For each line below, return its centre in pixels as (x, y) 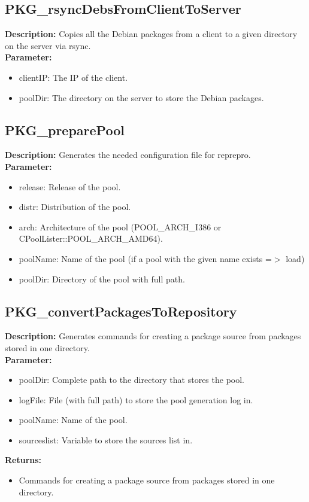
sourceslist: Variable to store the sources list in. (106, 439)
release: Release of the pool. (70, 186)
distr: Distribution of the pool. (75, 207)
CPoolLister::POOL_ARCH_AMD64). (91, 238)
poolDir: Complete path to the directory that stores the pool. (131, 380)
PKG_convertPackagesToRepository (121, 311)
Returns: (23, 460)
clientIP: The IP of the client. (73, 77)
